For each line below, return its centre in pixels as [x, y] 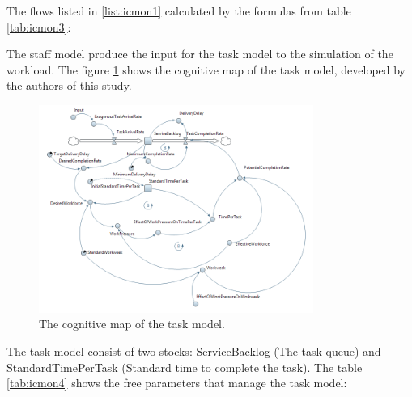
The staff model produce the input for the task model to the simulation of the [200, 54]
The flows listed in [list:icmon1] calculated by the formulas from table [179, 11]
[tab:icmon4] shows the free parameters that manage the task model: [177, 383]
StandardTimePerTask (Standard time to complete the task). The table [185, 367]
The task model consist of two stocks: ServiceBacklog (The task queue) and [194, 351]
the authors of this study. [69, 85]
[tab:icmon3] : [39, 26]
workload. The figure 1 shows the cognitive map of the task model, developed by [206, 69]
